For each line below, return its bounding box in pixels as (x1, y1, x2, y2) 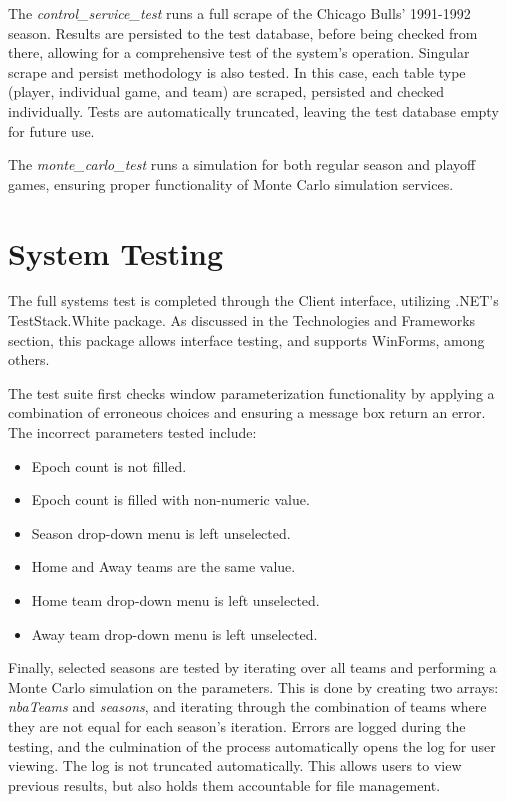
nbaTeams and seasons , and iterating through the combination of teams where (8, 696, 487, 717)
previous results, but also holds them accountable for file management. (8, 774, 441, 795)
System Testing (8, 232, 224, 273)
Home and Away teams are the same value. (31, 556, 296, 577)
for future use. (8, 120, 95, 141)
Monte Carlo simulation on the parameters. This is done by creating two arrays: (8, 676, 499, 697)
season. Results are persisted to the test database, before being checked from (8, 22, 478, 43)
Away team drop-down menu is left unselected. (31, 623, 318, 644)
